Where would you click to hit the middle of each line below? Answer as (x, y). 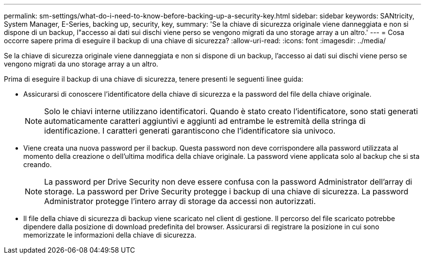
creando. (38, 164)
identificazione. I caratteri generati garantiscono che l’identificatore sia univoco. (190, 131)
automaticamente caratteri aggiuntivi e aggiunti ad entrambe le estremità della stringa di (205, 121)
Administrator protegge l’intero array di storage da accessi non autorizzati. (180, 201)
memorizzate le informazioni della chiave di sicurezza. (110, 235)
